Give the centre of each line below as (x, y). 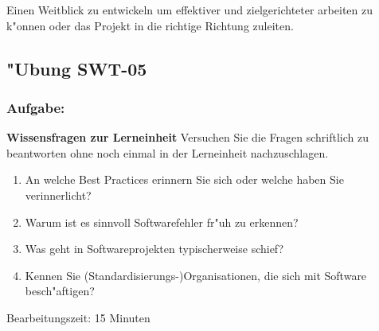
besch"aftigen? (60, 291)
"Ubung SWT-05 (77, 68)
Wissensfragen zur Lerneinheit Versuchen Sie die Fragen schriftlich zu (188, 137)
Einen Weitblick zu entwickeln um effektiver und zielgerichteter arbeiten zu (189, 10)
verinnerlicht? (58, 195)
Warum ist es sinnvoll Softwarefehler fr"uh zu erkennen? (162, 222)
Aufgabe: (36, 107)
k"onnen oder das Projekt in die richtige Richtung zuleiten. (150, 25)
